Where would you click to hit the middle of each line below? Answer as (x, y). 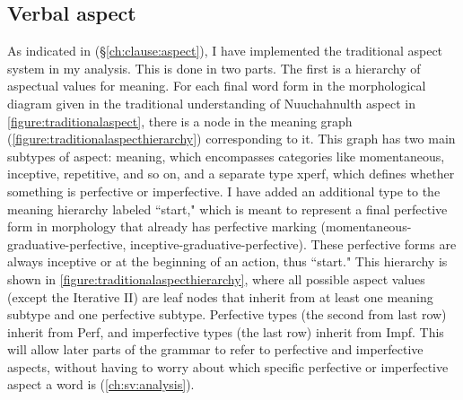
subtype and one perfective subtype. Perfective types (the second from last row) (227, 314)
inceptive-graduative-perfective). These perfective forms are (293, 243)
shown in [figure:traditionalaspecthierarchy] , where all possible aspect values (216, 278)
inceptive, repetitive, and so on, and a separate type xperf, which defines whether (231, 174)
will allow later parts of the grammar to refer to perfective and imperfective (215, 349)
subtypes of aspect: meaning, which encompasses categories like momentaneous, (226, 156)
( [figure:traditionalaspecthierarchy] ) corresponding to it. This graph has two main (231, 139)
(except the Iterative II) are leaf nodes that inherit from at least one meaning (220, 296)
